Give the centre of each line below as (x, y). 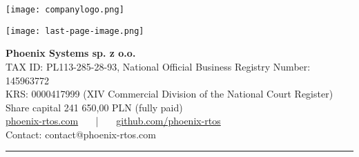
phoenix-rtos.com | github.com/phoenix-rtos (113, 121)
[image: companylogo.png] (65, 10)
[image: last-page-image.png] (75, 31)
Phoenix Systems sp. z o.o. (71, 53)
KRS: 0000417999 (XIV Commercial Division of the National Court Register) (169, 94)
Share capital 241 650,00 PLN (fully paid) (94, 107)
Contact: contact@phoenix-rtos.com (81, 134)
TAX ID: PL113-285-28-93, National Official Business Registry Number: (158, 66)
